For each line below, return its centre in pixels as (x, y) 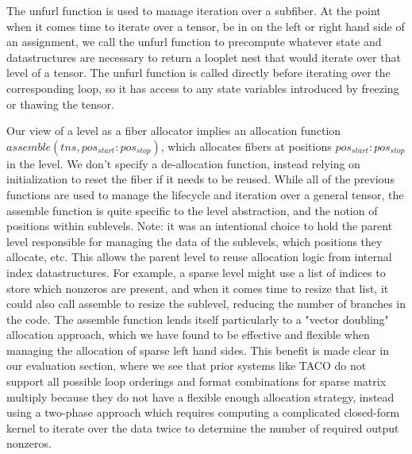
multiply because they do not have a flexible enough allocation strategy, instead (200, 396)
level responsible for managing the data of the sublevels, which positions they (194, 241)
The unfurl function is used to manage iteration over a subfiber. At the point (194, 10)
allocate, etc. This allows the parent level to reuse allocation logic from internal (199, 257)
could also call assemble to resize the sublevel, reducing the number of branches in (206, 304)
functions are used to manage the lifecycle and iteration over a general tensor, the (205, 194)
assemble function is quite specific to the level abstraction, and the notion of (192, 210)
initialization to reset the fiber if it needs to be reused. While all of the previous (200, 179)
